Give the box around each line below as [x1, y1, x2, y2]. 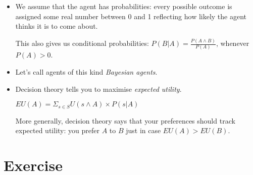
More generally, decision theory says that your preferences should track [15, 115, 235, 126]
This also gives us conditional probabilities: [15, 38, 149, 48]
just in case [126, 125, 161, 136]
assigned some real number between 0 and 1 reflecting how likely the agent [15, 11, 247, 21]
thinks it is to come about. [15, 21, 98, 31]
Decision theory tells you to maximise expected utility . [15, 83, 182, 94]
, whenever [216, 38, 249, 48]
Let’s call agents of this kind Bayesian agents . [15, 67, 158, 77]
